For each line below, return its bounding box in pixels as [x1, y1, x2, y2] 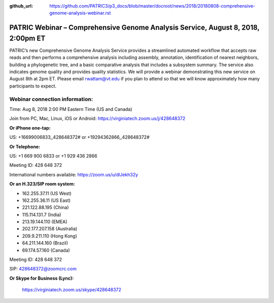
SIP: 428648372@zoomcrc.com [9, 266, 77, 272]
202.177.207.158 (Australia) [22, 226, 78, 232]
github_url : [9, 3, 33, 9]
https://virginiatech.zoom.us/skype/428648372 [22, 287, 122, 293]
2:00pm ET [9, 34, 46, 43]
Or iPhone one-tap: [9, 125, 51, 131]
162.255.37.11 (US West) [22, 190, 72, 196]
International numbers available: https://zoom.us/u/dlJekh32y [9, 171, 139, 177]
